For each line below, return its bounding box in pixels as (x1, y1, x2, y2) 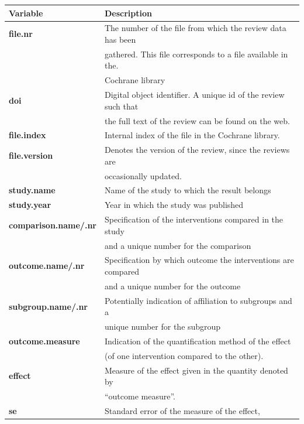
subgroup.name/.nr (9, 300, 88, 312)
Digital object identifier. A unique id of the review (104, 88, 285, 101)
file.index (9, 129, 46, 141)
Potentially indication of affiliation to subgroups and (104, 294, 292, 306)
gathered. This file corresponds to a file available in (104, 47, 288, 60)
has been (104, 33, 136, 45)
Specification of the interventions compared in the (104, 213, 284, 225)
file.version (9, 149, 53, 161)
